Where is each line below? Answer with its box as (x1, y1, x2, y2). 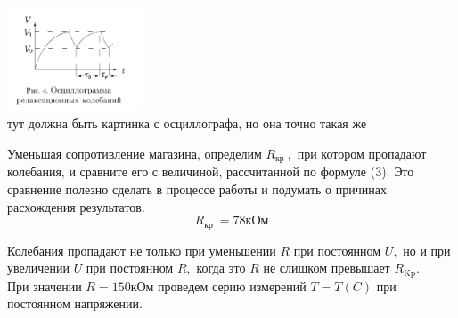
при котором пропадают (297, 143, 427, 162)
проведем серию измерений (158, 276, 307, 295)
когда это (196, 258, 246, 277)
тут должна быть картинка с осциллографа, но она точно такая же (7, 114, 367, 133)
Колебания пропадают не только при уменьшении (7, 241, 276, 259)
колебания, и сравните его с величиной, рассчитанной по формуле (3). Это (7, 162, 414, 181)
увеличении (7, 258, 70, 277)
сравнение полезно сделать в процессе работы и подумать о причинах (7, 179, 388, 198)
